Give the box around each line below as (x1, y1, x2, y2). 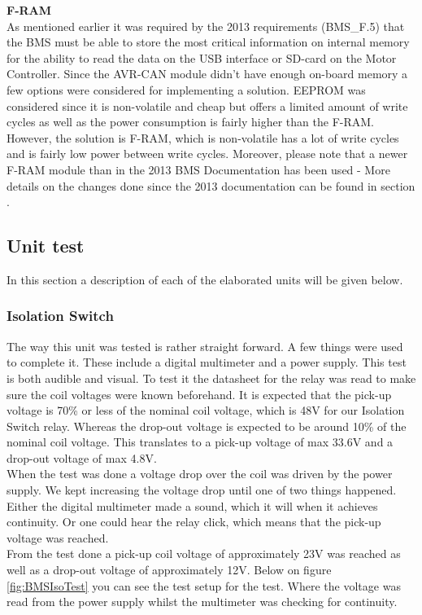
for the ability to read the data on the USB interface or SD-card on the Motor (7, 49, 397, 66)
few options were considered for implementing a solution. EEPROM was (7, 81, 366, 98)
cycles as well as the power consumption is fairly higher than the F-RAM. (7, 113, 374, 130)
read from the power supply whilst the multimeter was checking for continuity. (7, 593, 398, 610)
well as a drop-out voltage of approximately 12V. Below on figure (7, 561, 332, 578)
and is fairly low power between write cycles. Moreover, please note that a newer (7, 145, 408, 162)
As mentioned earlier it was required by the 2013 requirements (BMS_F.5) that (7, 17, 405, 34)
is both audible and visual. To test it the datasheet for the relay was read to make (7, 369, 416, 386)
